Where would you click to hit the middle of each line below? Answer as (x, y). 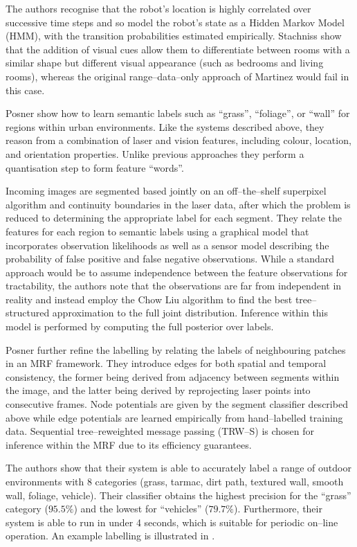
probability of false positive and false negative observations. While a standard (170, 259)
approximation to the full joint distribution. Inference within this (190, 313)
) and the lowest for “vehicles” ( (141, 509)
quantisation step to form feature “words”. (95, 167)
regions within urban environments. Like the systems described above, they (165, 126)
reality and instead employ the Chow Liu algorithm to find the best (149, 299)
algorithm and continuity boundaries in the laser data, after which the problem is (178, 204)
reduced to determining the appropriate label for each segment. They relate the (174, 218)
